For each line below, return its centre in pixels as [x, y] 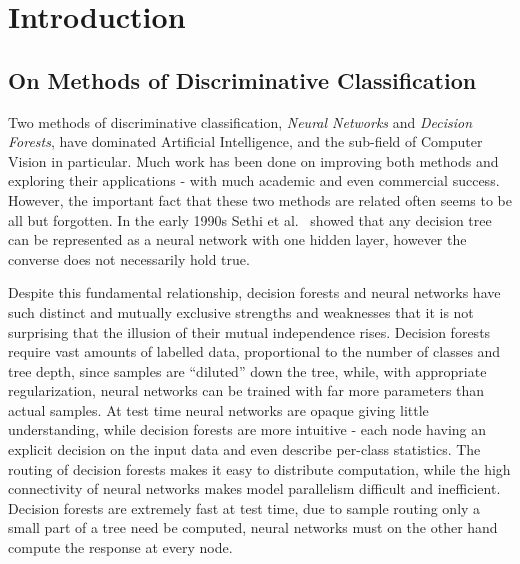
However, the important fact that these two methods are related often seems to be [260, 199]
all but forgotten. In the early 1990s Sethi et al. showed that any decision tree [250, 219]
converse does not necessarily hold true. [129, 258]
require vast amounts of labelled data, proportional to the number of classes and [254, 351]
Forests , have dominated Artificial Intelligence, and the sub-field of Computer [245, 141]
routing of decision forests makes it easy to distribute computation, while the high [259, 468]
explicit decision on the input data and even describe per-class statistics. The [244, 449]
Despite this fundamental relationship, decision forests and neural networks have [254, 292]
